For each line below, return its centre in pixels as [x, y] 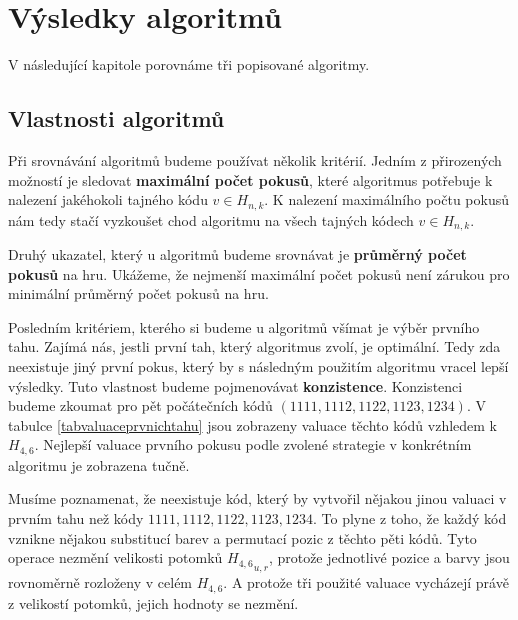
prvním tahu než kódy [76, 518]
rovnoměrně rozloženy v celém [100, 582]
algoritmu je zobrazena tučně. [99, 464]
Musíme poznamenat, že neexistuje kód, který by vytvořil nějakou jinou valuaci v [257, 498]
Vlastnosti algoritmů [116, 118]
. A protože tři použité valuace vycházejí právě [366, 582]
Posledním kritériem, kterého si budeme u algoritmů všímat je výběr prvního [244, 326]
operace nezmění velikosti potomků [115, 557]
